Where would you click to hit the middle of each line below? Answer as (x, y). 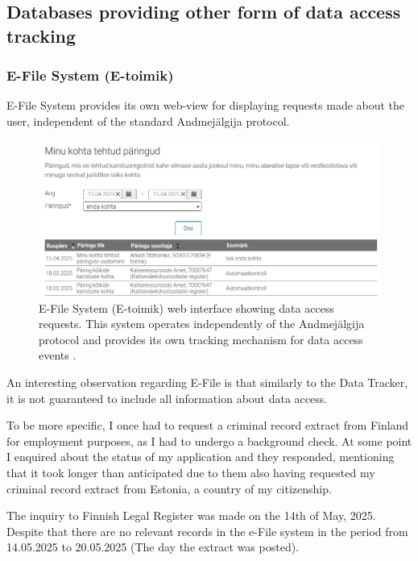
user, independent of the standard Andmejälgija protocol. (148, 121)
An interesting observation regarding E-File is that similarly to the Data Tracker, (207, 382)
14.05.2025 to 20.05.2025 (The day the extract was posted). (153, 547)
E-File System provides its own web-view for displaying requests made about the (206, 105)
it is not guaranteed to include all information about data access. (167, 398)
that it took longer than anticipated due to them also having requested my (191, 472)
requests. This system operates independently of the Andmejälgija (202, 324)
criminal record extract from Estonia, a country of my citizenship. (169, 488)
